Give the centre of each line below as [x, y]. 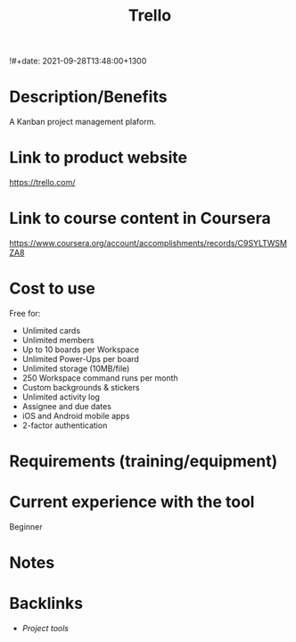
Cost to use [53, 288]
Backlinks [46, 604]
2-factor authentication [65, 425]
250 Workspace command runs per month [100, 378]
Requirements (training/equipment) [144, 461]
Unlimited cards [51, 330]
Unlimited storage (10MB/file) [76, 368]
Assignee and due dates [66, 406]
